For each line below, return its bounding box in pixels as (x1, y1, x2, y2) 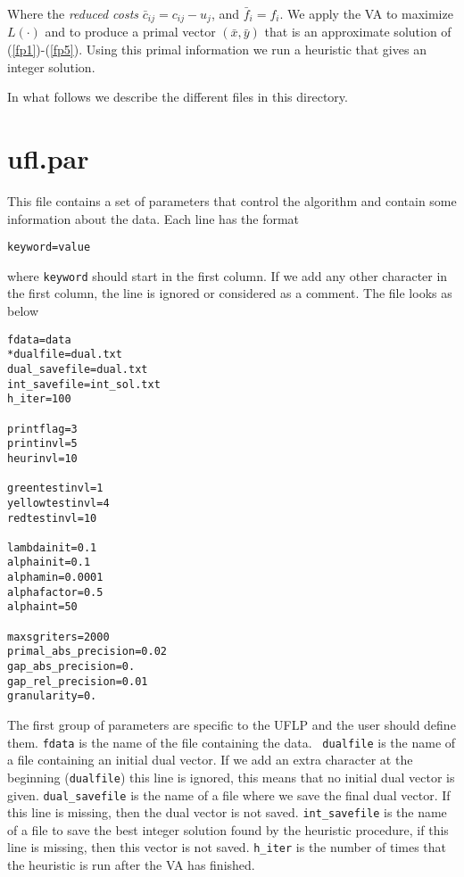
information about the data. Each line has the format (7, 209, 300, 228)
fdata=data (7, 333, 71, 346)
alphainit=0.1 (7, 556, 91, 569)
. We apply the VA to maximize (279, 4, 453, 22)
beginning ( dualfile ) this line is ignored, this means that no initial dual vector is (7, 767, 455, 786)
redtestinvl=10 (7, 511, 97, 525)
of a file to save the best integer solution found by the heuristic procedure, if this (7, 820, 449, 839)
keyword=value (7, 241, 91, 254)
